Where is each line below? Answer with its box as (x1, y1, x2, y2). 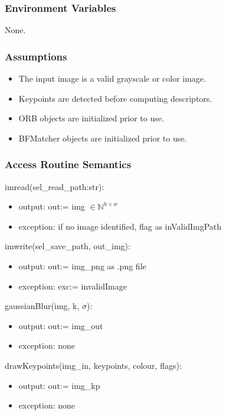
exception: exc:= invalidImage (18, 279, 127, 292)
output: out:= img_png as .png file (18, 260, 146, 272)
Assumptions (5, 49, 67, 63)
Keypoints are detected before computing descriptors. (18, 92, 212, 104)
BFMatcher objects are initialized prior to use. (18, 131, 187, 144)
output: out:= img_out (18, 319, 103, 332)
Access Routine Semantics (5, 157, 132, 172)
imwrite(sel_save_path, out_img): (5, 240, 130, 252)
